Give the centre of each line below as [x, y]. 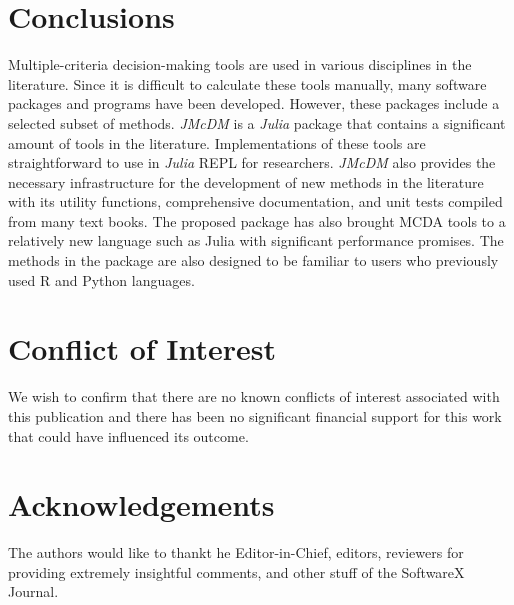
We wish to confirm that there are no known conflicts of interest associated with [254, 396]
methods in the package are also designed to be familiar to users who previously [253, 260]
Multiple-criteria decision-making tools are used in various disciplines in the [240, 64]
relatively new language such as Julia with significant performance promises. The [256, 240]
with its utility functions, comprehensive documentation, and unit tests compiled [255, 201]
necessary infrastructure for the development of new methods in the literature [246, 181]
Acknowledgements [141, 504]
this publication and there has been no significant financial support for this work [255, 415]
